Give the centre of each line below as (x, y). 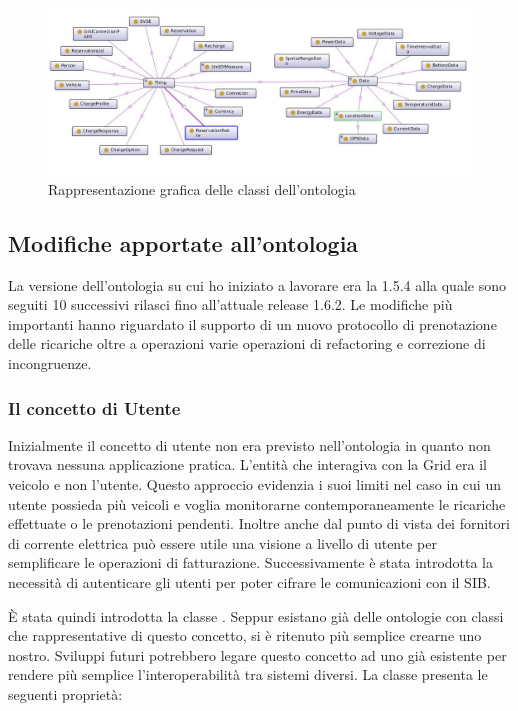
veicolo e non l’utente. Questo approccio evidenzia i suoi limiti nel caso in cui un (254, 484)
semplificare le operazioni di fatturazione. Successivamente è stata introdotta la (251, 562)
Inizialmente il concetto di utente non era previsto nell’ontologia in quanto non (249, 444)
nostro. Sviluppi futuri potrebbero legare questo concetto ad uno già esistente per (257, 654)
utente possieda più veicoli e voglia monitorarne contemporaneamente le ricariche (257, 503)
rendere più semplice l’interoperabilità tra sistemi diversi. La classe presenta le (248, 674)
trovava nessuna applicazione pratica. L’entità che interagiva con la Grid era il (247, 464)
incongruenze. (50, 363)
